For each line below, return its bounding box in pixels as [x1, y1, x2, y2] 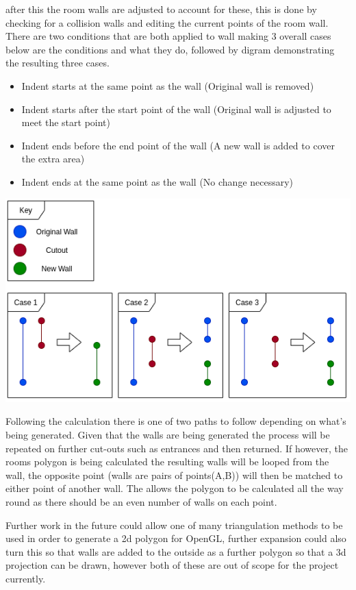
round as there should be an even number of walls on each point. [5, 495, 277, 509]
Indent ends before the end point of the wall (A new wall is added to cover [21, 138, 335, 152]
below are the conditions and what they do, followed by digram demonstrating [5, 42, 335, 56]
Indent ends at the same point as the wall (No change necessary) [21, 174, 294, 188]
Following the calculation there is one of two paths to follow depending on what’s [5, 414, 346, 428]
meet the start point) [21, 115, 111, 130]
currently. [5, 571, 46, 586]
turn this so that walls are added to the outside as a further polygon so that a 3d [5, 544, 346, 558]
